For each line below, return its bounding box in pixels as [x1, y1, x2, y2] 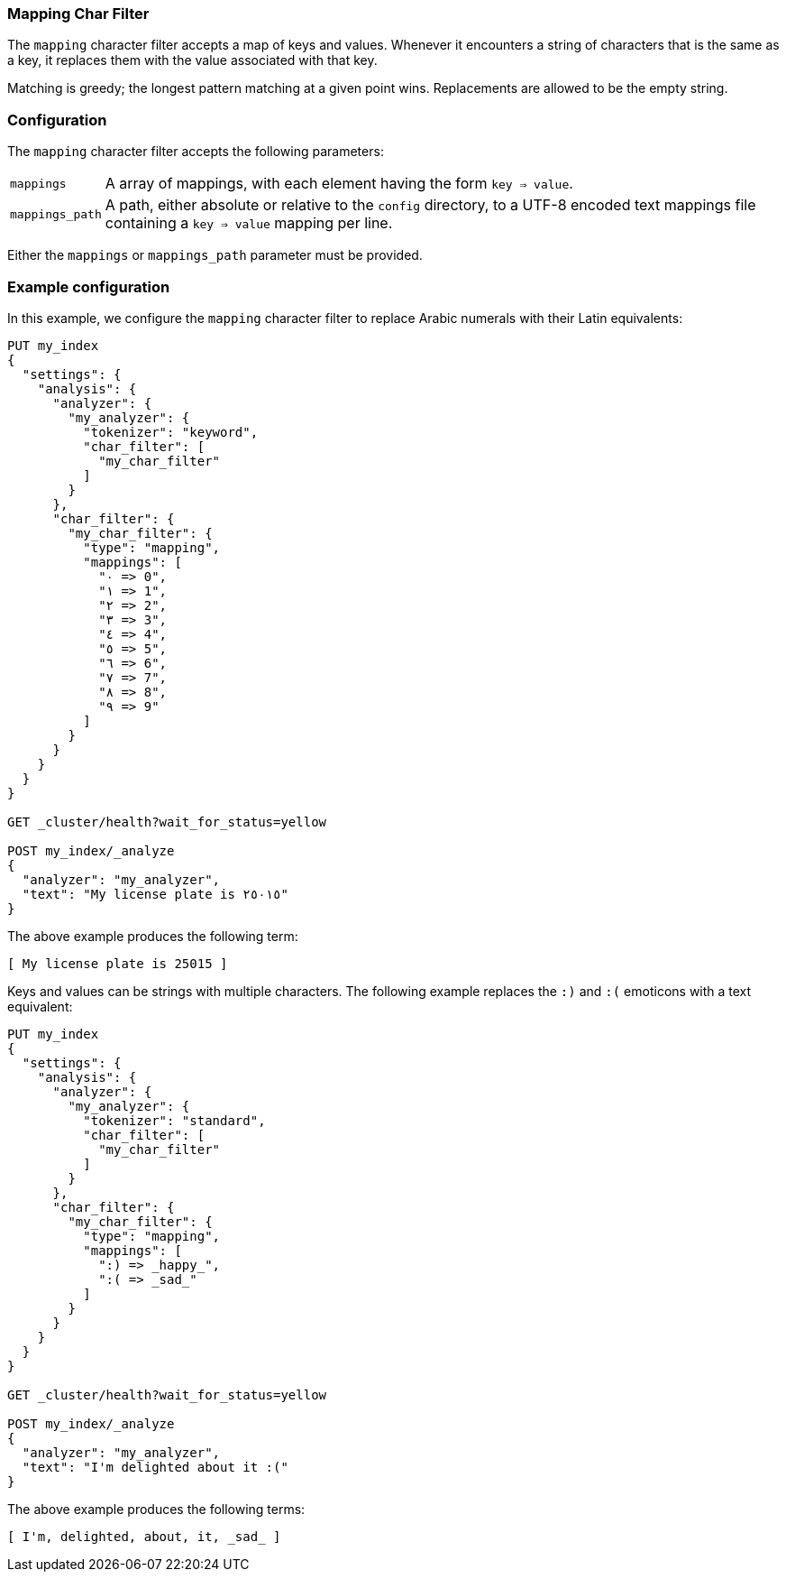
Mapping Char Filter [7, 5, 150, 23]
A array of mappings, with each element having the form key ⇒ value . [105, 174, 573, 193]
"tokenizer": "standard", [83, 1113, 266, 1128]
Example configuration [7, 277, 170, 296]
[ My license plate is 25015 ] [7, 956, 228, 971]
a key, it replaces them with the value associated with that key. [7, 52, 378, 69]
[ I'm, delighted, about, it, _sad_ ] [7, 1528, 281, 1544]
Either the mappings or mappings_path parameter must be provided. [7, 247, 423, 263]
